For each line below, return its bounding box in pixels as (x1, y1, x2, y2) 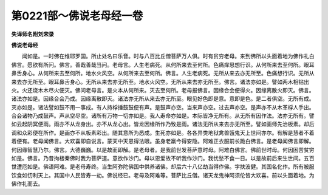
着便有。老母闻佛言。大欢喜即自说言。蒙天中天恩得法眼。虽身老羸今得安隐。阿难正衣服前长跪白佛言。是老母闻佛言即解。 (11, 137, 315, 145)
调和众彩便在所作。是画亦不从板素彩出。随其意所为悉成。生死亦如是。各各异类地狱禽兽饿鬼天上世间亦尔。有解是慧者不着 (11, 129, 315, 136)
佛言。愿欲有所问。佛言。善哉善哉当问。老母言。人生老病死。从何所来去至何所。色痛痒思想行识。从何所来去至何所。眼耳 (11, 61, 315, 68)
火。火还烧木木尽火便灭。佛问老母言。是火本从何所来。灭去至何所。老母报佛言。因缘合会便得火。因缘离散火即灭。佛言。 (11, 86, 315, 94)
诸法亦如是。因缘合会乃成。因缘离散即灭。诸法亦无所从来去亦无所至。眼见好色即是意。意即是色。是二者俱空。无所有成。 (11, 95, 315, 103)
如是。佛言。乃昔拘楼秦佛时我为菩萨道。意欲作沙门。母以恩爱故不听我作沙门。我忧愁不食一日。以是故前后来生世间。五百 (11, 155, 315, 162)
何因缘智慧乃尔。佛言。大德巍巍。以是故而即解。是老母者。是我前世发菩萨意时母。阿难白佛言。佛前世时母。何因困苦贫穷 (11, 146, 315, 153)
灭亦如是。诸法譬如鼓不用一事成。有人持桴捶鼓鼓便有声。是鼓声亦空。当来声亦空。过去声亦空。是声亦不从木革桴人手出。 (11, 103, 315, 111)
